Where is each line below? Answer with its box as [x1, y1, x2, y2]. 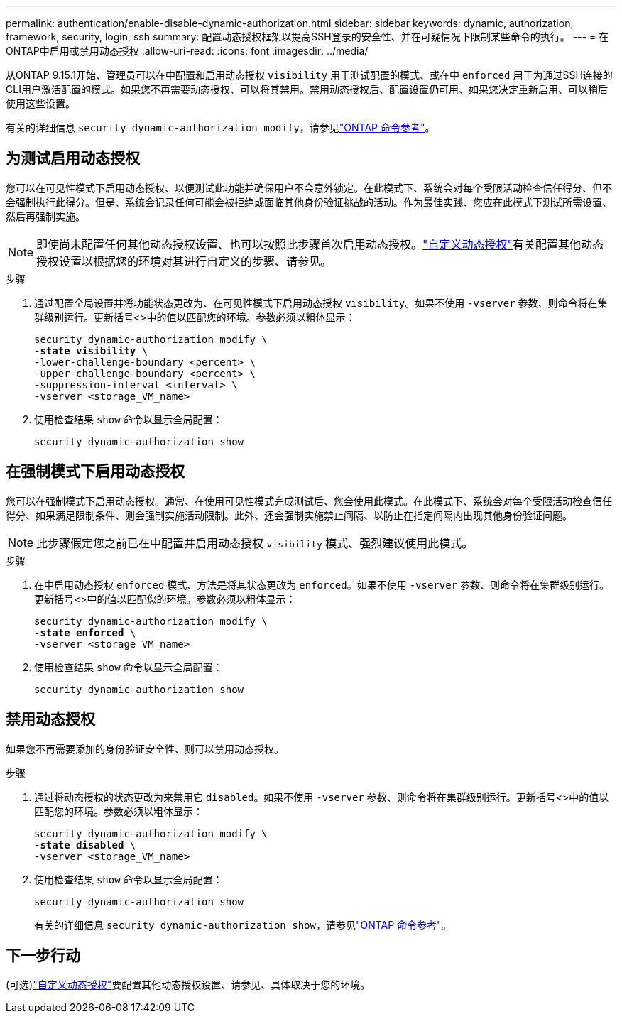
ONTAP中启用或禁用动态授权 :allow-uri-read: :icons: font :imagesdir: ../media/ [6, 45, 369, 57]
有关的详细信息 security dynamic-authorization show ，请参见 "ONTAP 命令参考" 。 [34, 918, 452, 931]
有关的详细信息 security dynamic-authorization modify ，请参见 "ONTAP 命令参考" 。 [6, 121, 435, 133]
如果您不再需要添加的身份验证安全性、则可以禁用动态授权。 [6, 742, 284, 755]
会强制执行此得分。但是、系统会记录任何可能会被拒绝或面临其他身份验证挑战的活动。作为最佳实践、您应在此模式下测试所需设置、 [6, 195, 612, 208]
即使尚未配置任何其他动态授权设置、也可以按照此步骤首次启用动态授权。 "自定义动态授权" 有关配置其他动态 [36, 236, 604, 251]
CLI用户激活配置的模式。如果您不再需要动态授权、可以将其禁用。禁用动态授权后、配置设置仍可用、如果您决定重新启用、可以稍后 [6, 83, 608, 95]
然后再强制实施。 [6, 209, 85, 222]
